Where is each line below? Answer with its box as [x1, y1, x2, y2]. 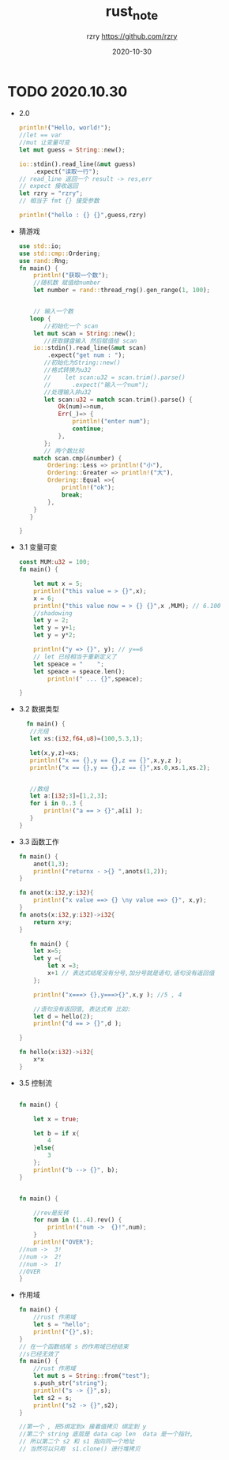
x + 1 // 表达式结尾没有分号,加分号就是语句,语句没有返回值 [47, 970, 215, 978]
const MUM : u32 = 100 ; [18, 558, 91, 566]
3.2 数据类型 [18, 704, 60, 714]
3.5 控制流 [18, 1078, 53, 1087]
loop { [29, 314, 52, 322]
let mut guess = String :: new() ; [18, 145, 126, 154]
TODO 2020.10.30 [7, 82, 128, 100]
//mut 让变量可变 [18, 139, 70, 147]
